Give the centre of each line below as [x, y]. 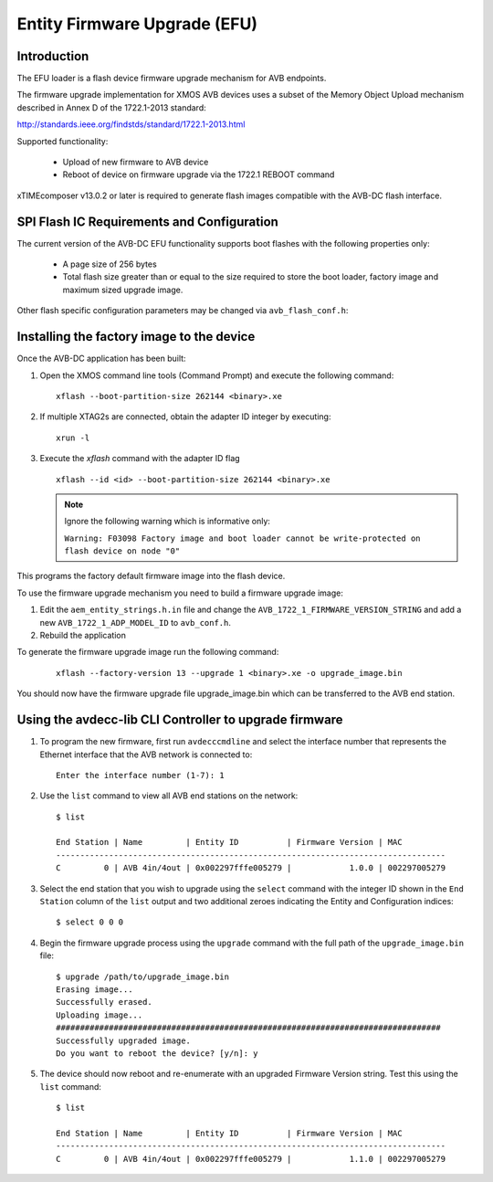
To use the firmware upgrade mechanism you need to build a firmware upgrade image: [180, 593]
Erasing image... [94, 989]
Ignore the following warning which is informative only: [168, 522]
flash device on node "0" [122, 551]
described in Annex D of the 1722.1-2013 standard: [111, 107]
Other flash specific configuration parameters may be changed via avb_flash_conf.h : [183, 311]
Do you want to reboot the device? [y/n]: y [157, 1053]
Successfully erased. [104, 1002]
